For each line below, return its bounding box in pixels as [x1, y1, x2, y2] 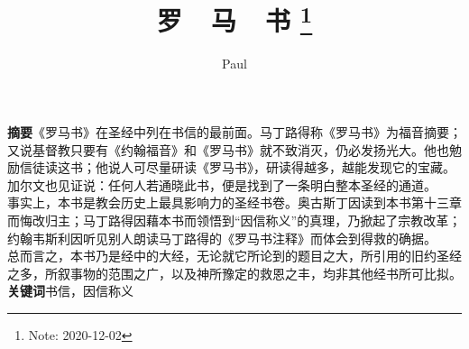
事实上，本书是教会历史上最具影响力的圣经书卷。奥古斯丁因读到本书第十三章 [7, 193, 462, 212]
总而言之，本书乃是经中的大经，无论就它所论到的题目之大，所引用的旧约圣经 [7, 246, 462, 265]
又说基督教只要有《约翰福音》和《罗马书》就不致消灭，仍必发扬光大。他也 [7, 140, 449, 159]
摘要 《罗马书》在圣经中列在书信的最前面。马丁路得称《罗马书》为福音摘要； [7, 123, 462, 142]
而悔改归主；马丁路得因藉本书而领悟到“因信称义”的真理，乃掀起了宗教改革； [7, 211, 462, 230]
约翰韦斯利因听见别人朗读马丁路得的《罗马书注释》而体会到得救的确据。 [7, 228, 437, 247]
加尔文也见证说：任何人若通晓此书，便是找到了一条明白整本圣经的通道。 [7, 175, 437, 194]
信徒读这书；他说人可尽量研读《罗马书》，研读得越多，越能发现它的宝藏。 [19, 158, 455, 177]
